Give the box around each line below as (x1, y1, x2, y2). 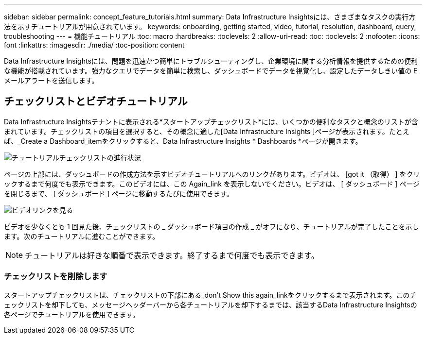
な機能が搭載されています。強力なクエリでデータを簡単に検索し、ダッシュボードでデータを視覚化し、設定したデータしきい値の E (4, 67, 418, 75)
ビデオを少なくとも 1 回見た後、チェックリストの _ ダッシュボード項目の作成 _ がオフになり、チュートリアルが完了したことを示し (4, 222, 419, 231)
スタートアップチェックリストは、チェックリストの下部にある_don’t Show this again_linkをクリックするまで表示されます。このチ (4, 290, 417, 299)
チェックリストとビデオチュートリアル (4, 95, 188, 108)
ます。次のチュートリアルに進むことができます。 (4, 232, 160, 240)
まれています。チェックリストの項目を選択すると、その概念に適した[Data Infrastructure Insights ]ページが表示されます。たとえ (4, 127, 409, 135)
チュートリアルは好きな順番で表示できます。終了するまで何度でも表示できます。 (25, 250, 319, 260)
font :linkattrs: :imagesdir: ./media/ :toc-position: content (4, 41, 185, 49)
